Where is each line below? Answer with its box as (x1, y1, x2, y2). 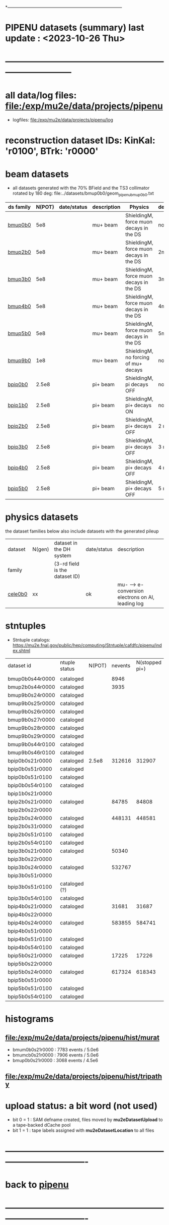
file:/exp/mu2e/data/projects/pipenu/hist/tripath (5, 1072, 162, 1081)
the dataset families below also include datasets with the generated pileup (5, 528, 159, 534)
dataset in (54, 540, 78, 547)
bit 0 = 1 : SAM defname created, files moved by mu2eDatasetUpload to (12, 1117, 163, 1123)
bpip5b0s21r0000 (8, 952, 52, 959)
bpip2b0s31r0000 (8, 823, 52, 830)
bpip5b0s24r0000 (8, 968, 52, 975)
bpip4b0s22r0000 (8, 911, 52, 918)
